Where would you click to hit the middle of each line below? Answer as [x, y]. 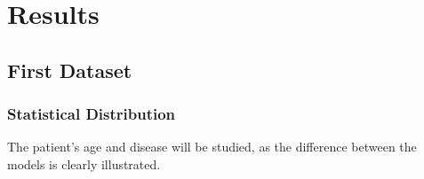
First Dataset [70, 70]
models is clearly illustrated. [84, 163]
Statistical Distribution [92, 114]
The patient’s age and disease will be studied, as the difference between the [212, 147]
